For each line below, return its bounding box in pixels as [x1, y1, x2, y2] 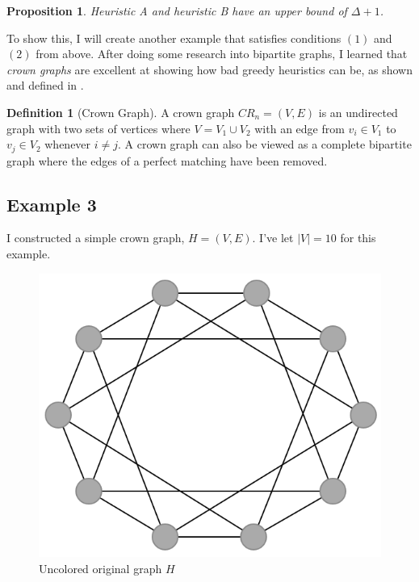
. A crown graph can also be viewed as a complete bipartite [118, 136, 412, 153]
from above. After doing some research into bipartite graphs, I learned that [36, 45, 408, 62]
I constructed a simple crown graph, [6, 229, 185, 246]
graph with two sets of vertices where [6, 119, 191, 136]
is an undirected [318, 103, 398, 120]
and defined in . [6, 77, 84, 94]
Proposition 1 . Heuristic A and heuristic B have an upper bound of [6, 2, 347, 19]
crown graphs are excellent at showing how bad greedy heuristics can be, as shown [6, 61, 413, 77]
